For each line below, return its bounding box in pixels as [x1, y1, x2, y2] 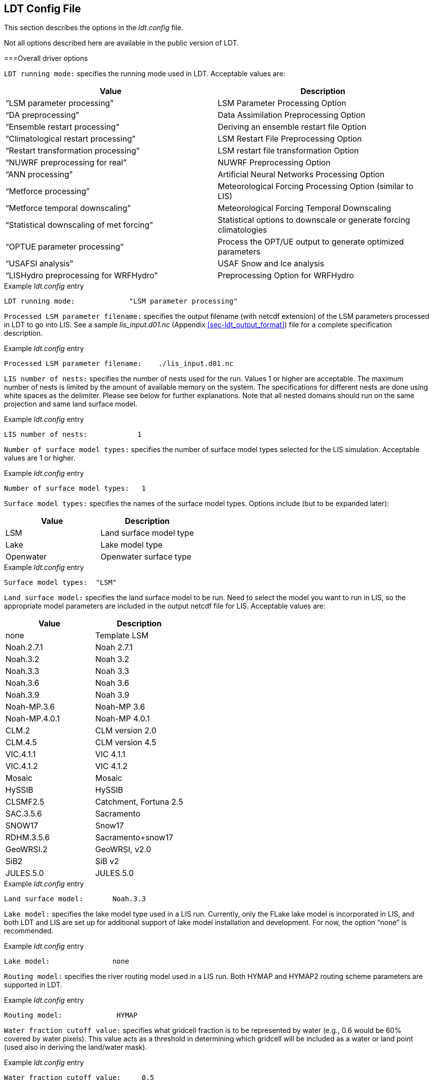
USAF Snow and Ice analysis [218, 258, 324, 269]
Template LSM [95, 630, 149, 641]
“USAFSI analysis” [5, 258, 73, 269]
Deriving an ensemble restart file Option [218, 122, 367, 132]
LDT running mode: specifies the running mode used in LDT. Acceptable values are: [4, 69, 286, 78]
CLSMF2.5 [5, 797, 45, 807]
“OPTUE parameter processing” [5, 242, 124, 252]
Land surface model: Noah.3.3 [4, 895, 146, 903]
